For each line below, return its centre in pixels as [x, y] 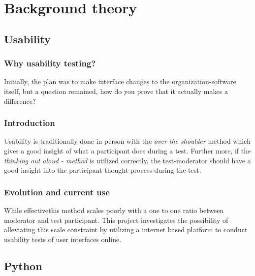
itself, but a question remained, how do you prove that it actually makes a [116, 91]
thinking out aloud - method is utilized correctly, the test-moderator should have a [127, 160]
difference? [20, 101]
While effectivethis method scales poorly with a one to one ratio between [114, 210]
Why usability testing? [50, 63]
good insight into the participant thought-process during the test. [103, 170]
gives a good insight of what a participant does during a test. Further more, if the [127, 150]
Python [23, 265]
